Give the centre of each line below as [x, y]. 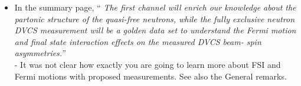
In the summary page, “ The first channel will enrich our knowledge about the [155, 7]
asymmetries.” [40, 53]
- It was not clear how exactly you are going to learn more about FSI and [148, 64]
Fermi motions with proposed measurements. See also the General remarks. [150, 76]
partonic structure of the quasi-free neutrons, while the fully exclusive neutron [155, 18]
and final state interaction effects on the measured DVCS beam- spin [138, 41]
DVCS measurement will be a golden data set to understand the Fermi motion [155, 30]
